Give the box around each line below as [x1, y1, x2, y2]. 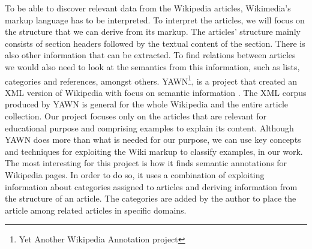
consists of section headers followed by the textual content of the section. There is [5, 37, 305, 49]
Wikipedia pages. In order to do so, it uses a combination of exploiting [5, 168, 265, 181]
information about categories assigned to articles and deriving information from [5, 180, 298, 193]
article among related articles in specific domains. [5, 203, 187, 216]
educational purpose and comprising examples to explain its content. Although [5, 121, 294, 134]
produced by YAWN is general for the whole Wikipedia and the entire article [5, 98, 289, 110]
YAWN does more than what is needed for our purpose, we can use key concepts [5, 133, 301, 146]
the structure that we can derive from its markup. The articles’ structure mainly [5, 25, 301, 38]
